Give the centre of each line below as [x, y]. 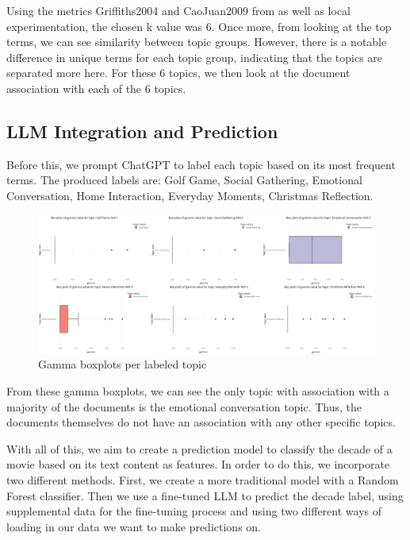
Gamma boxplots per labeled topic [123, 364]
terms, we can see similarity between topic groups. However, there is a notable [197, 42]
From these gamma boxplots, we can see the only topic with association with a [198, 391]
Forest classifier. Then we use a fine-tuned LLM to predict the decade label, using [205, 495]
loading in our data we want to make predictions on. [134, 526]
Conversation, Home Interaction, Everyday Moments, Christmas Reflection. [190, 195]
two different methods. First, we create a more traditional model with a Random [203, 480]
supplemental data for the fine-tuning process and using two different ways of [194, 511]
